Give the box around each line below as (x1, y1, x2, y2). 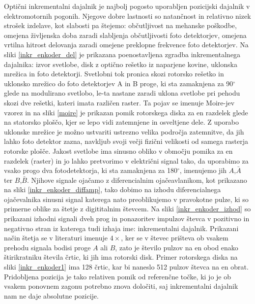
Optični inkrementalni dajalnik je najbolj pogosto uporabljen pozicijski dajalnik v (4, 1, 250, 11)
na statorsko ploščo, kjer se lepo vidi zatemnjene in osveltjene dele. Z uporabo (4, 117, 239, 127)
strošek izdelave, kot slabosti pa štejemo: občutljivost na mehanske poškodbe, (4, 20, 237, 31)
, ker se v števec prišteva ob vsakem (121, 233, 228, 243)
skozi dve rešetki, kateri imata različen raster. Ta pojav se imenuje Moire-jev (4, 97, 235, 107)
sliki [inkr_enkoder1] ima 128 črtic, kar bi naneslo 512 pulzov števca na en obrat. (4, 262, 249, 272)
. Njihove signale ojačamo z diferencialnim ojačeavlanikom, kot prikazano (27, 174, 247, 185)
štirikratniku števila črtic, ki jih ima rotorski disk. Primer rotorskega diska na (4, 252, 238, 262)
